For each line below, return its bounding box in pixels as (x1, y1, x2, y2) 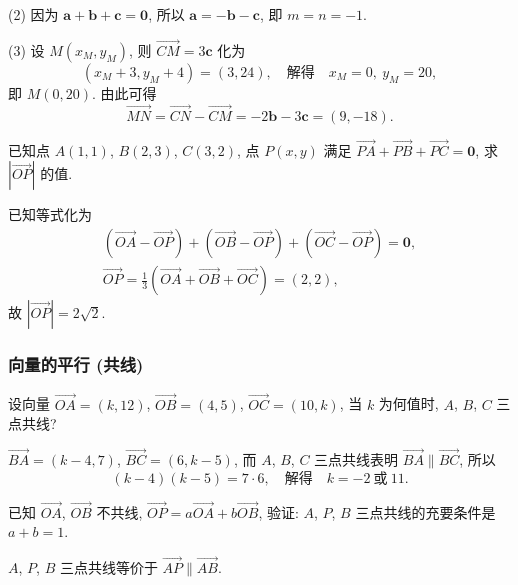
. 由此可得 (91, 82, 157, 103)
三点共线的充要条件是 (355, 501, 496, 522)
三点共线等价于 (59, 557, 158, 578)
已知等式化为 (8, 204, 92, 225)
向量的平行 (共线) (8, 352, 144, 377)
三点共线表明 (314, 448, 399, 469)
